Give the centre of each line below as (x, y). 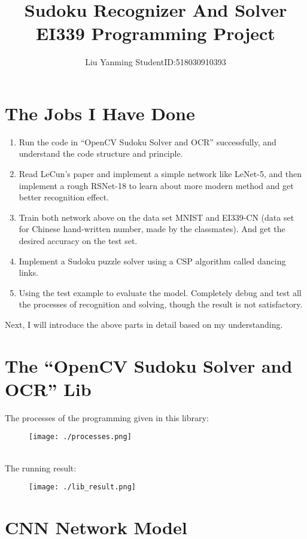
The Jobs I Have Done (100, 113)
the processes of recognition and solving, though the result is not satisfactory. (161, 304)
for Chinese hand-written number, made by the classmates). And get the (152, 229)
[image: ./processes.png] (80, 437)
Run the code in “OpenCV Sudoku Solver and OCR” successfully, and (148, 141)
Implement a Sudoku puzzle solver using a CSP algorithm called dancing (152, 261)
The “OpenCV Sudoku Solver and (149, 365)
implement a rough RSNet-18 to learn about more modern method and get (156, 185)
